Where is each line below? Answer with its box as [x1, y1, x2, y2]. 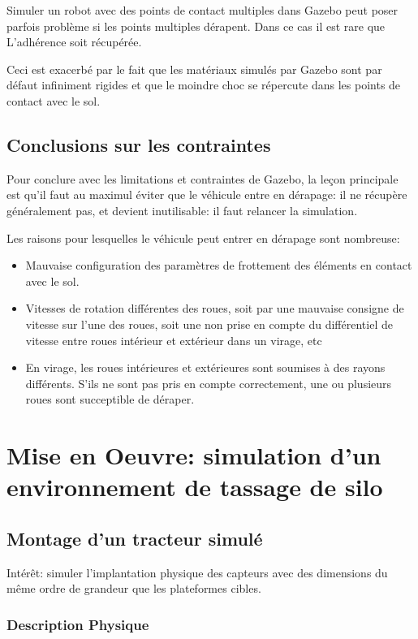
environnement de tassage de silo [6, 470, 383, 503]
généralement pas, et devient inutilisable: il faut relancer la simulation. [6, 201, 358, 218]
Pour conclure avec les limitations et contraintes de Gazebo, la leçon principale [6, 170, 399, 187]
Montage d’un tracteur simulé [6, 525, 263, 550]
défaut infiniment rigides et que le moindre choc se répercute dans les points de [6, 76, 401, 93]
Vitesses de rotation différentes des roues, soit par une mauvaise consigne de [25, 300, 404, 317]
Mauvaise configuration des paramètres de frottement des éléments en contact [25, 257, 412, 274]
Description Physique [6, 614, 149, 634]
